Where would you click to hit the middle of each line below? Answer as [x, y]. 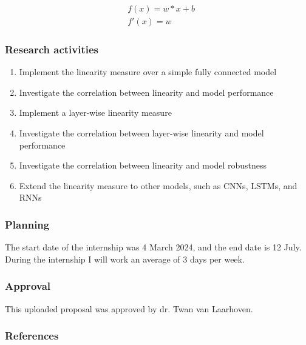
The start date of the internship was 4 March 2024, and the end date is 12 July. [153, 247]
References [32, 336]
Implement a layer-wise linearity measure [95, 112]
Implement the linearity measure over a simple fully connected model [148, 72]
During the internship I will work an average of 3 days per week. [125, 259]
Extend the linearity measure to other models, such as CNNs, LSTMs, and [158, 185]
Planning [27, 224]
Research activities [52, 49]
